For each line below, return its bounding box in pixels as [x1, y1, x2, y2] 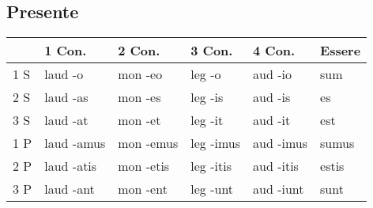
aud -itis [253, 157, 299, 176]
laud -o [44, 65, 84, 84]
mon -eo [118, 65, 163, 84]
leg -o [190, 65, 221, 84]
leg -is [190, 88, 224, 107]
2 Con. [118, 41, 160, 60]
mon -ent [118, 180, 168, 199]
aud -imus [253, 134, 308, 153]
